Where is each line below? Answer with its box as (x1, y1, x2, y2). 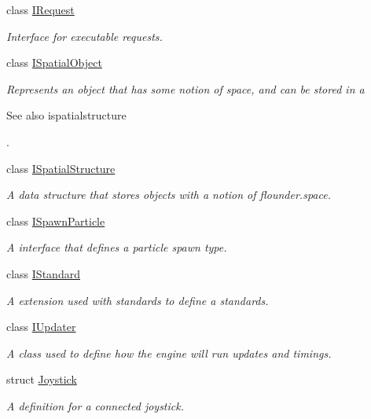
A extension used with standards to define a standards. (6, 292, 269, 308)
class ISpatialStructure (6, 160, 116, 176)
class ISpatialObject (6, 54, 102, 71)
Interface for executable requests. (6, 28, 163, 44)
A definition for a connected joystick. (6, 397, 184, 413)
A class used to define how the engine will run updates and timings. (6, 344, 332, 361)
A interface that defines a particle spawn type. (6, 239, 227, 255)
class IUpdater (6, 318, 76, 335)
